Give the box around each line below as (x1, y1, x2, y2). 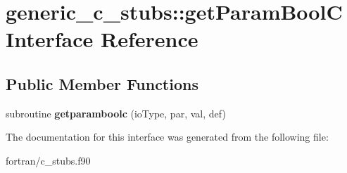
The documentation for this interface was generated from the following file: (6, 129, 329, 144)
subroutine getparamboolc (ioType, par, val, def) (6, 105, 226, 120)
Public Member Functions (6, 72, 198, 94)
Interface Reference (6, 25, 198, 53)
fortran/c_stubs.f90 (6, 153, 91, 167)
